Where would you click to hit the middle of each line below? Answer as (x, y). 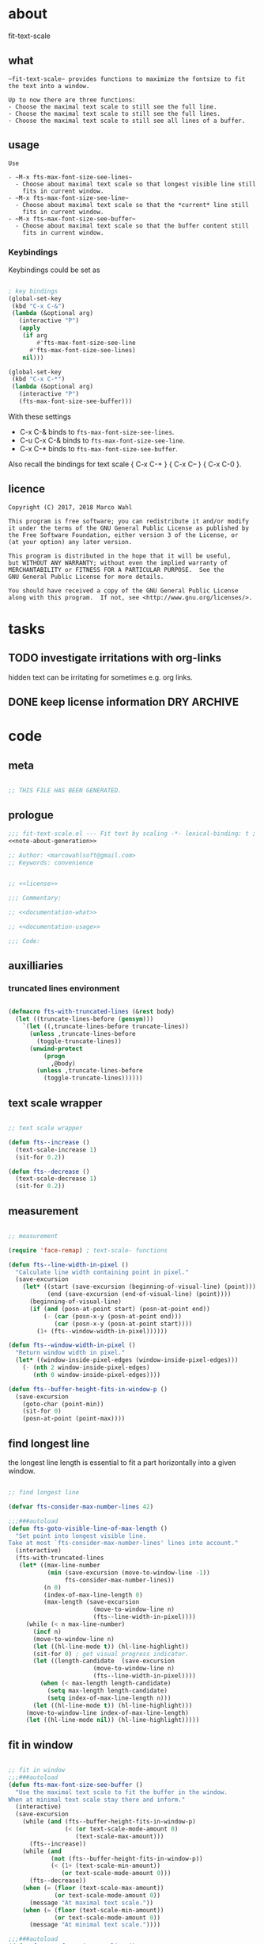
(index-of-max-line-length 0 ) (93, 1595)
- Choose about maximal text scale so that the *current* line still (132, 205)
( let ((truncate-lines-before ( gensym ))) (85, 1019)
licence (27, 489)
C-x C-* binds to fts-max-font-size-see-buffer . (98, 448)
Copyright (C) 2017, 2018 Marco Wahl (70, 507)
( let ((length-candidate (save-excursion (104, 1661)
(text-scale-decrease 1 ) (56, 1179)
